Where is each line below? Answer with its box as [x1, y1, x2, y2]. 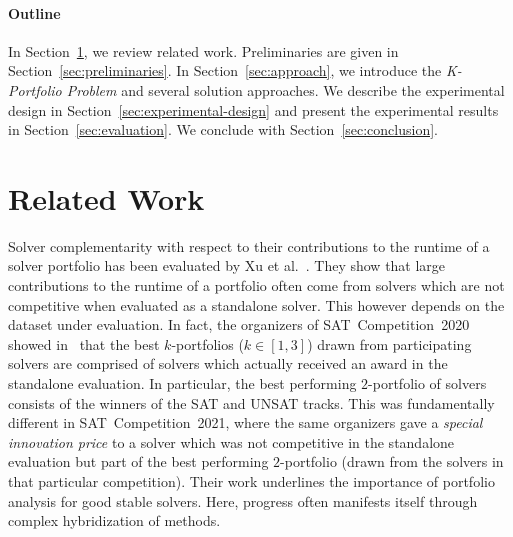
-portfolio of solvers [368, 373, 487, 394]
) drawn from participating [307, 333, 472, 354]
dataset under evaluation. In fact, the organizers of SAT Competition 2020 [8, 314, 470, 335]
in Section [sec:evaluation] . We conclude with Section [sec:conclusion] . [8, 119, 439, 140]
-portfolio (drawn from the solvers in [280, 451, 504, 472]
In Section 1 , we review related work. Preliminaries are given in [8, 40, 399, 61]
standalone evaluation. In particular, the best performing [8, 373, 357, 394]
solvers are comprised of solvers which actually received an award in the [8, 353, 448, 374]
